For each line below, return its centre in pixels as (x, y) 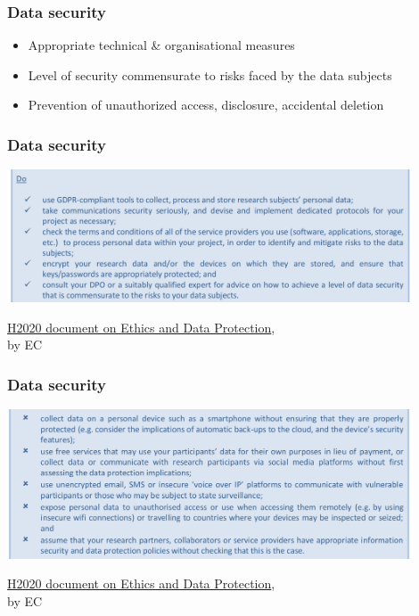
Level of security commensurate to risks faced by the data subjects (210, 74)
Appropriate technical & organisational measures (161, 45)
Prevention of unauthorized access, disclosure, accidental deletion (206, 105)
